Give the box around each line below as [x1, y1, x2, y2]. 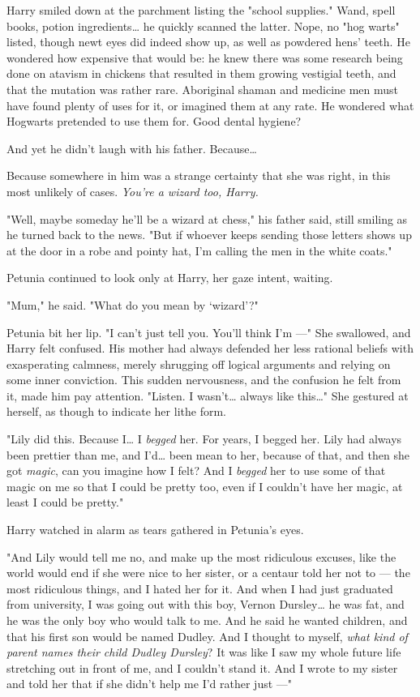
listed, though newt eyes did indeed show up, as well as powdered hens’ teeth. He [6, 33, 410, 50]
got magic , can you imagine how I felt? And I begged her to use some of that [6, 462, 386, 479]
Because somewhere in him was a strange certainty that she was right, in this [6, 167, 391, 184]
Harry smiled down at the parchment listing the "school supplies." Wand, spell [6, 2, 396, 18]
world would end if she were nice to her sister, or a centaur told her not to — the [6, 564, 410, 581]
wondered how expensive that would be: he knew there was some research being [6, 49, 403, 66]
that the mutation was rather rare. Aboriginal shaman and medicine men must [6, 80, 399, 97]
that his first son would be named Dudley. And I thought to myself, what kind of [6, 627, 408, 644]
